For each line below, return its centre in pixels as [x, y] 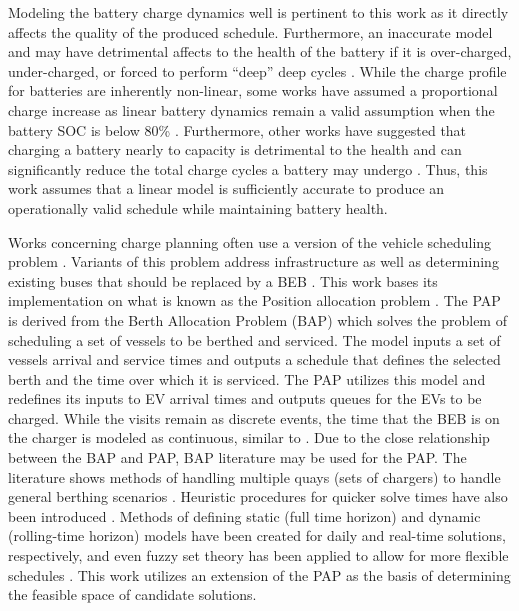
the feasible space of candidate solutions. [132, 594]
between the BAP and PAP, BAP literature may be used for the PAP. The [237, 457]
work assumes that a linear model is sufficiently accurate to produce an [226, 188]
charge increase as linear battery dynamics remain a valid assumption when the [251, 109]
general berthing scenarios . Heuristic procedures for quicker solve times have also [258, 496]
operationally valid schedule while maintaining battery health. [198, 207]
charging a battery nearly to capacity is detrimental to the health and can [235, 149]
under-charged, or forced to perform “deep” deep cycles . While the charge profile [257, 70]
